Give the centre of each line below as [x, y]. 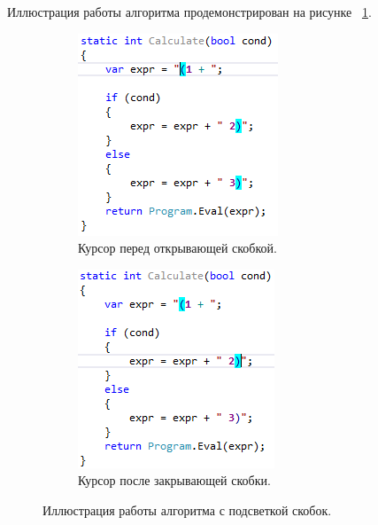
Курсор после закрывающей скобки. [174, 480]
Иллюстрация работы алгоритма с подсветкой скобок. [187, 509]
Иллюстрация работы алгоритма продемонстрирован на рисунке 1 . [189, 12]
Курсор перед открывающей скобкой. [177, 248]
